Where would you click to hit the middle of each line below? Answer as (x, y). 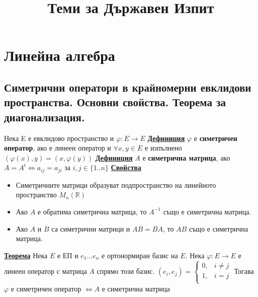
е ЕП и (68, 255)
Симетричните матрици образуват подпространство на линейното (116, 184)
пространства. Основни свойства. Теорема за (115, 102)
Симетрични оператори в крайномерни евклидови (128, 87)
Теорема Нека (26, 255)
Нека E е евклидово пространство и (59, 138)
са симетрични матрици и (91, 228)
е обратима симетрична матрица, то (92, 211)
